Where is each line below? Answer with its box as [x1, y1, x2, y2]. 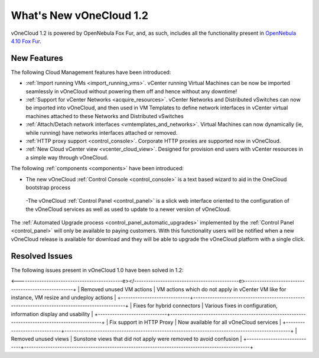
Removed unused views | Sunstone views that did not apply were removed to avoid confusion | [11, 335, 242, 342]
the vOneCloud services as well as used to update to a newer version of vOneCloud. [25, 206, 232, 213]
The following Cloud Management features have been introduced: [11, 69, 171, 76]
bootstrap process [25, 184, 71, 191]
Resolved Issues [11, 251, 73, 261]
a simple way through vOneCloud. [25, 154, 109, 161]
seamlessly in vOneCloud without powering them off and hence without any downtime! [25, 87, 237, 95]
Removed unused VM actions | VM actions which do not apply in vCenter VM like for [80, 285, 287, 292]
